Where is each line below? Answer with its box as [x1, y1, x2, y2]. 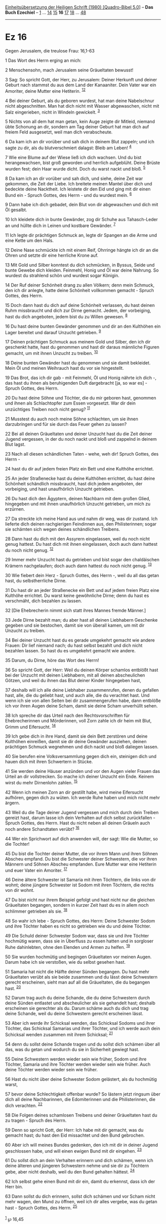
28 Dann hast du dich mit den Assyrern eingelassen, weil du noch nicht [5, 535, 150, 542]
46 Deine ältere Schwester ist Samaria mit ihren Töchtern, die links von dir [5, 877, 156, 883]
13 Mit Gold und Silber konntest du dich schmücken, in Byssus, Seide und [5, 262, 155, 268]
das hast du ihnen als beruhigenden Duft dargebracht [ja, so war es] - [5, 380, 147, 386]
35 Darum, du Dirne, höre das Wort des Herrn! [5, 657, 99, 663]
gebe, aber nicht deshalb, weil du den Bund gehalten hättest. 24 [5, 1168, 135, 1175]
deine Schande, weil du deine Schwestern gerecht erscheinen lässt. [5, 1011, 143, 1017]
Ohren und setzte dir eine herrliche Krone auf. [5, 252, 99, 258]
